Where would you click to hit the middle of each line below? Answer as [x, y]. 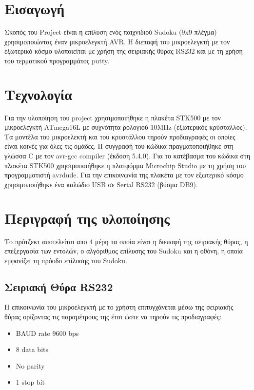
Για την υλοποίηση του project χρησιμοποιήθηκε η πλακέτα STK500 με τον [113, 117]
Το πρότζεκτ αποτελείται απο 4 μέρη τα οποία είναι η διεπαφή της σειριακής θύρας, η [126, 241]
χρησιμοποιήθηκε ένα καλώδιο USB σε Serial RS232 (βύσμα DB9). [101, 184]
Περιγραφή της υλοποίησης [87, 218]
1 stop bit [30, 382]
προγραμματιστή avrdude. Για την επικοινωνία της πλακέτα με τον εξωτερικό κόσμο [124, 175]
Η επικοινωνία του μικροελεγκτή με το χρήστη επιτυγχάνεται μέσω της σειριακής [119, 307]
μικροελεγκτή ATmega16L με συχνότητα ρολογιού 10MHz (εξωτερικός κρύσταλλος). [126, 127]
